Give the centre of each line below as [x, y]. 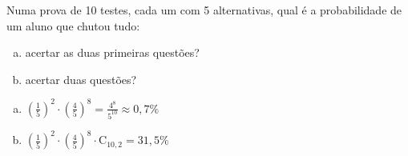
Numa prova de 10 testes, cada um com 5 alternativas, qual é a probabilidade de [204, 10]
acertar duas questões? [81, 79]
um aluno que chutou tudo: [73, 25]
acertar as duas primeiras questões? [112, 52]
